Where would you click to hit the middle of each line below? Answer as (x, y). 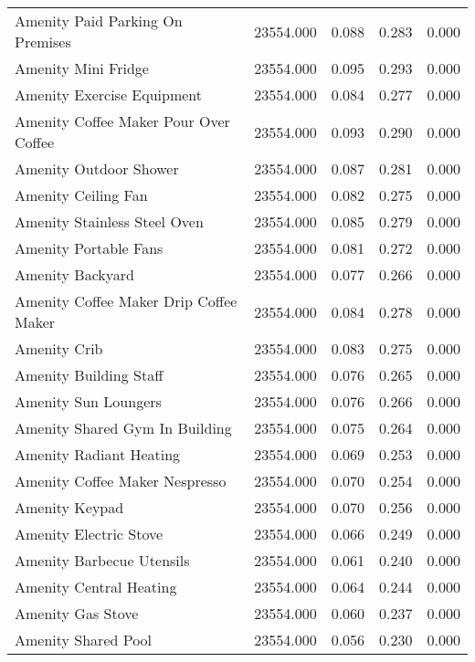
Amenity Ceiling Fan (81, 195)
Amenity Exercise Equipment (109, 95)
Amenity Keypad (69, 507)
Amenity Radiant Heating (98, 454)
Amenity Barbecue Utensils (102, 560)
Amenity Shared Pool (84, 640)
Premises (43, 42)
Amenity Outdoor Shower (97, 168)
